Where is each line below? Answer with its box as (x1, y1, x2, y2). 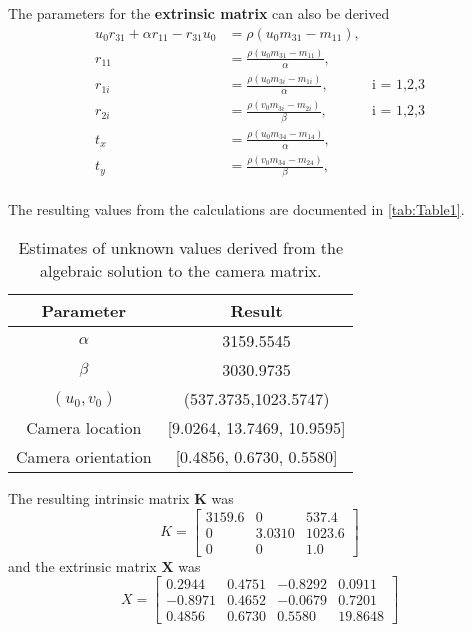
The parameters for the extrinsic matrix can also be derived (8, 3, 390, 23)
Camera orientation (16, 445, 152, 469)
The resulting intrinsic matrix (8, 488, 190, 509)
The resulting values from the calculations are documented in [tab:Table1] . (8, 199, 465, 220)
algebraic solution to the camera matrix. (39, 259, 322, 283)
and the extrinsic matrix (8, 555, 157, 576)
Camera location (26, 416, 142, 440)
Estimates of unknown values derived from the (18, 236, 344, 260)
